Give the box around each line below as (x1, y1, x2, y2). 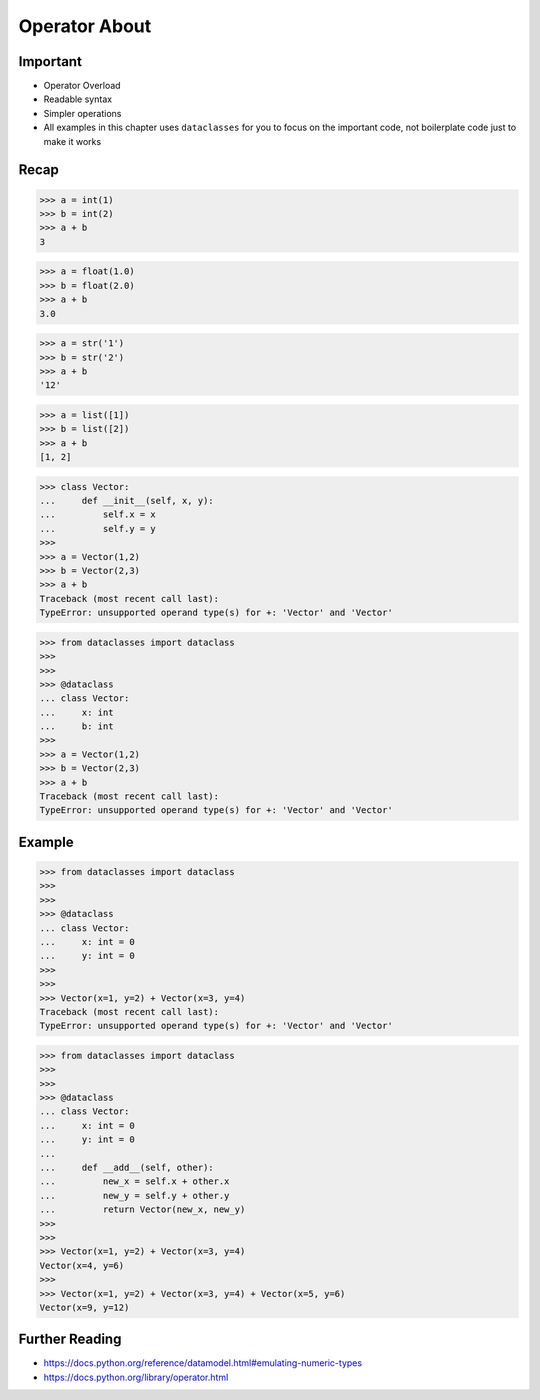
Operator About (18, 15, 152, 37)
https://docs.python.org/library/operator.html (43, 1371, 229, 1383)
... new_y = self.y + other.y (39, 1190, 230, 1201)
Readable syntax (43, 93, 113, 105)
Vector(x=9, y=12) (39, 1301, 130, 1313)
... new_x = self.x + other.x (39, 1176, 230, 1187)
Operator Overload (43, 80, 121, 92)
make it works (43, 135, 102, 147)
